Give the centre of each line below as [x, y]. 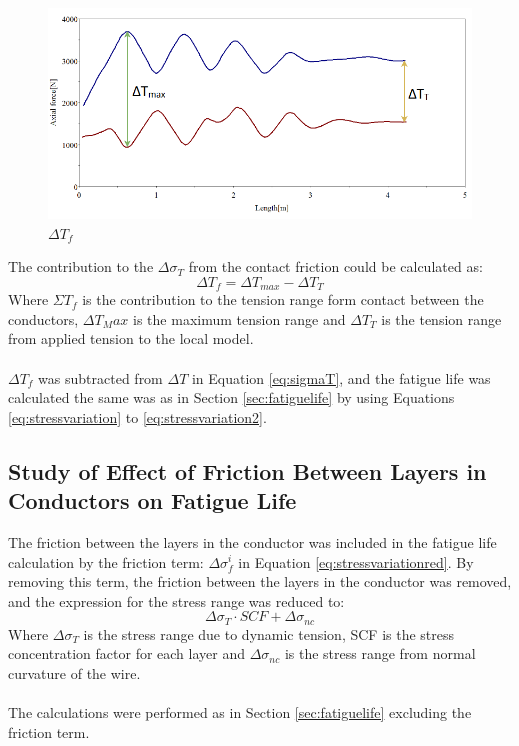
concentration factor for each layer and [126, 653]
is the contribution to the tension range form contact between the [283, 299]
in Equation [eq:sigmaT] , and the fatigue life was [341, 377]
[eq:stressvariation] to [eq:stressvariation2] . [137, 416]
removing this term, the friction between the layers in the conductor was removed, [260, 581]
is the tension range [441, 318]
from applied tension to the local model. [131, 338]
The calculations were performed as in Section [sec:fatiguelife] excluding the [240, 712]
